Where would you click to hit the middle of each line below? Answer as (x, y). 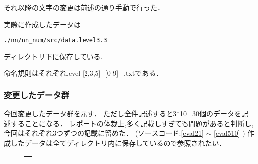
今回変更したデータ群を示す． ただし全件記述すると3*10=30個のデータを (123, 114)
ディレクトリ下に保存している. (53, 56)
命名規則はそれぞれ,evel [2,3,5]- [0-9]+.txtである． (84, 73)
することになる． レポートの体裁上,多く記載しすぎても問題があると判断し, (132, 123)
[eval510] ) (229, 133)
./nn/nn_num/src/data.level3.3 (56, 41)
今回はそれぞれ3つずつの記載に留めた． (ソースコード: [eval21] (104, 133)
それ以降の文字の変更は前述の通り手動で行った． (84, 7)
